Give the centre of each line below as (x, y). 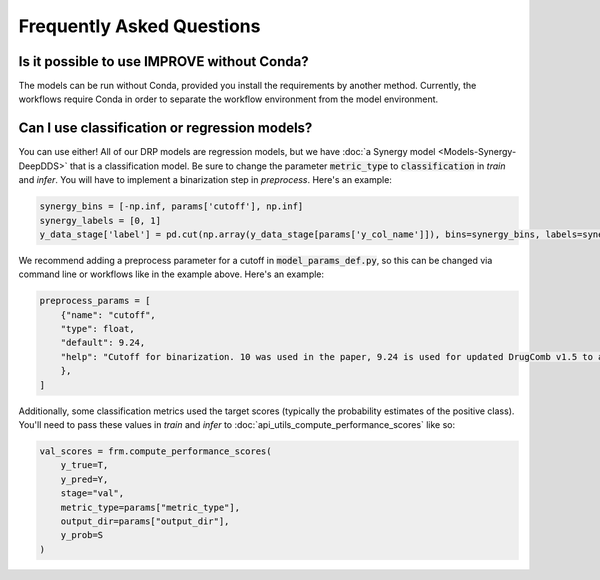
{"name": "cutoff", (108, 314)
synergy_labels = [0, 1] (100, 220)
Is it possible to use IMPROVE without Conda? (163, 61)
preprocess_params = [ (95, 301)
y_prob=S (82, 535)
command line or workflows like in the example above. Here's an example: (171, 274)
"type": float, (97, 329)
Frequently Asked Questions (139, 26)
